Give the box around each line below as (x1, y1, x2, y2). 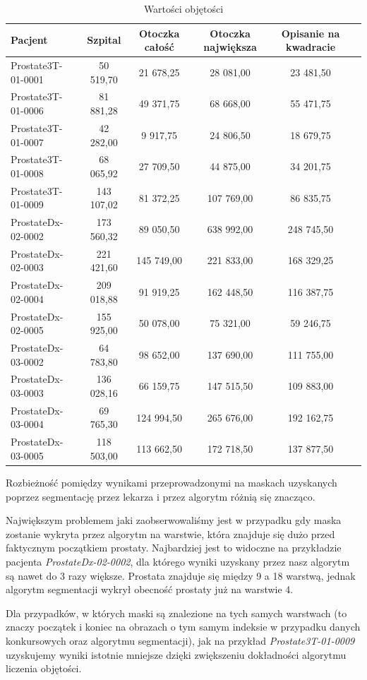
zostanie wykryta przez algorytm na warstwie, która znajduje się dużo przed (6, 526, 335, 541)
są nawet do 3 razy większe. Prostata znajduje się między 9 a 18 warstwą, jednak (6, 568, 356, 583)
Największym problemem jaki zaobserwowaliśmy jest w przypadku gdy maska (6, 513, 342, 527)
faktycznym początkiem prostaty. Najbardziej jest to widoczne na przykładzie (6, 540, 342, 555)
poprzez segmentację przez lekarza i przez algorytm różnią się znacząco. (6, 489, 315, 503)
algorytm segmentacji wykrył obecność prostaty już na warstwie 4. (6, 582, 294, 597)
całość (144, 40, 174, 54)
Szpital (87, 32, 121, 47)
